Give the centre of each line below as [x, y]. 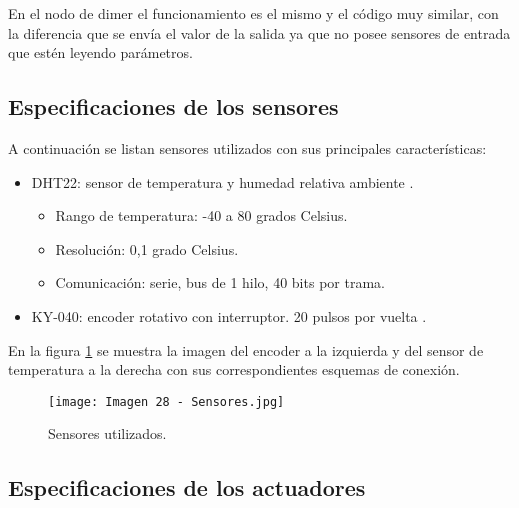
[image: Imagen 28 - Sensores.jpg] [166, 401]
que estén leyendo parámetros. [100, 52]
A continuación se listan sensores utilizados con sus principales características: [247, 147]
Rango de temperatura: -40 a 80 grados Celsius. [201, 215]
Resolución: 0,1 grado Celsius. [147, 248]
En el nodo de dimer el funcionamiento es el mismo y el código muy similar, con [253, 13]
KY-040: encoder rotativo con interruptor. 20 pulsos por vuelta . [229, 315]
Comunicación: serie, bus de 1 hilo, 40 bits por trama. [220, 282]
